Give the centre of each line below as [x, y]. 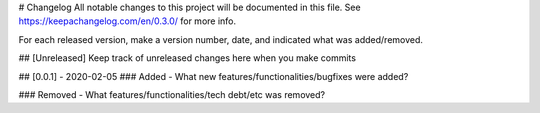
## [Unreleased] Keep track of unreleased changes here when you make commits [187, 58]
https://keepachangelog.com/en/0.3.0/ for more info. [127, 21]
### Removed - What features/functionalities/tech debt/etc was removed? [171, 94]
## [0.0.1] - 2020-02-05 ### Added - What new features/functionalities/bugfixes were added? [213, 76]
